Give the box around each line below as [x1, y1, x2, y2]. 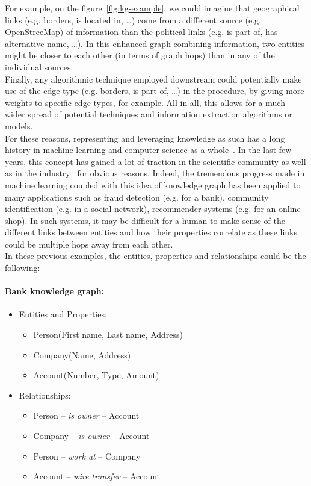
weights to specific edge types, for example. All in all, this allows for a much [5, 96, 285, 108]
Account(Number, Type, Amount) [33, 369, 159, 381]
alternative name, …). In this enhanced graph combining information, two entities [5, 37, 305, 49]
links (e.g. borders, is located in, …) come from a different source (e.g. [5, 13, 261, 26]
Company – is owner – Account [33, 429, 150, 442]
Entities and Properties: [19, 308, 107, 320]
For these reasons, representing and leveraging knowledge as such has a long [5, 131, 285, 144]
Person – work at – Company [33, 449, 141, 462]
